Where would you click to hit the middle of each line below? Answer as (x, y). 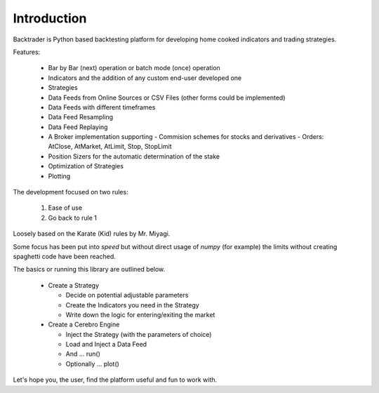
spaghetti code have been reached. (64, 256)
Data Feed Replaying (78, 127)
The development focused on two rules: (71, 192)
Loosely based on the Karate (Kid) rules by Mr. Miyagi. (92, 234)
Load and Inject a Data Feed (106, 345)
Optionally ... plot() (92, 364)
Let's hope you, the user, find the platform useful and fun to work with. (115, 380)
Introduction (50, 18)
